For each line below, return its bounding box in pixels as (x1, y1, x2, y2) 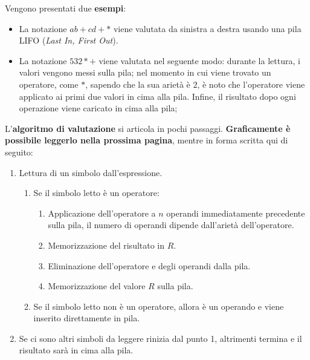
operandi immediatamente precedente (166, 206, 305, 219)
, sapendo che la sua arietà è (85, 77, 190, 90)
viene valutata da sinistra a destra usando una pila (113, 22, 302, 34)
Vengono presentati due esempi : (5, 2, 126, 14)
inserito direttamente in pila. (33, 312, 140, 324)
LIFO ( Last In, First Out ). (19, 34, 118, 47)
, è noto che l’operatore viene (197, 77, 305, 90)
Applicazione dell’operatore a (48, 206, 156, 219)
